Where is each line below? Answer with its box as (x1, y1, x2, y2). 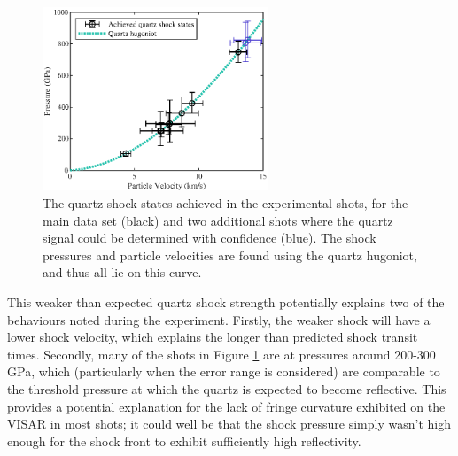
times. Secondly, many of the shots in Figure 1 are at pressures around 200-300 (7, 344, 436, 363)
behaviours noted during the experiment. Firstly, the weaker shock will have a (7, 310, 431, 328)
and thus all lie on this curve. (43, 263, 202, 282)
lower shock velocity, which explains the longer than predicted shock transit (7, 328, 418, 346)
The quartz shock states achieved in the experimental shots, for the (43, 194, 408, 213)
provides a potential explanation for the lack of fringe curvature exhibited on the (7, 397, 446, 415)
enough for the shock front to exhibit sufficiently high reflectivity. (7, 431, 361, 450)
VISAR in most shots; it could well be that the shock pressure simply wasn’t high (7, 414, 451, 433)
